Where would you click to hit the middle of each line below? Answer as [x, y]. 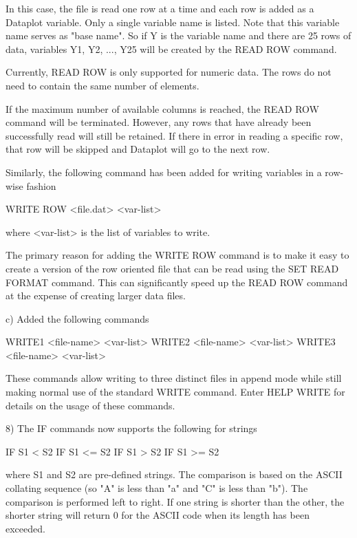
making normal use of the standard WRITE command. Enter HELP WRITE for [175, 392]
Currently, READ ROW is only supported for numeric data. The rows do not [169, 72]
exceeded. [25, 528]
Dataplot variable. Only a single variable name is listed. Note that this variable [173, 22]
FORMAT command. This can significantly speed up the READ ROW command [177, 282]
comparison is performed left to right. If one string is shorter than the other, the [175, 501]
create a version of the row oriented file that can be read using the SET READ [172, 268]
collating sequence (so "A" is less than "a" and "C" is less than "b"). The [157, 488]
